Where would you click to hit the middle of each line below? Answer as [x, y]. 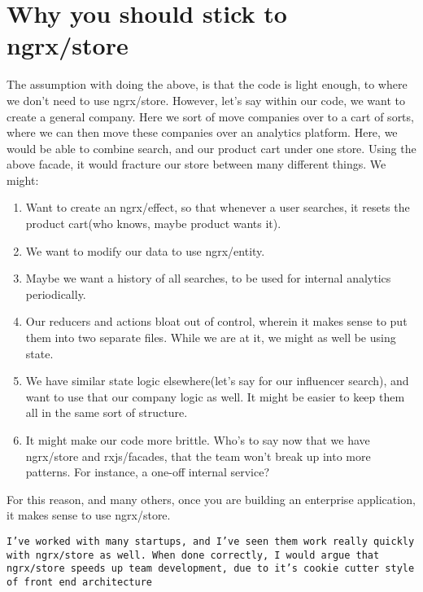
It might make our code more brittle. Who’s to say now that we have [198, 440]
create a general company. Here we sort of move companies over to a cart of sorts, [210, 116]
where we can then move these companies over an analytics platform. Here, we [202, 132]
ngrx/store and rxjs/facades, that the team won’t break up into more [198, 456]
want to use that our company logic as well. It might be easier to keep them [215, 396]
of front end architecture [79, 582]
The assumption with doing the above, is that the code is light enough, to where [207, 84]
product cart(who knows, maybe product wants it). [153, 224]
